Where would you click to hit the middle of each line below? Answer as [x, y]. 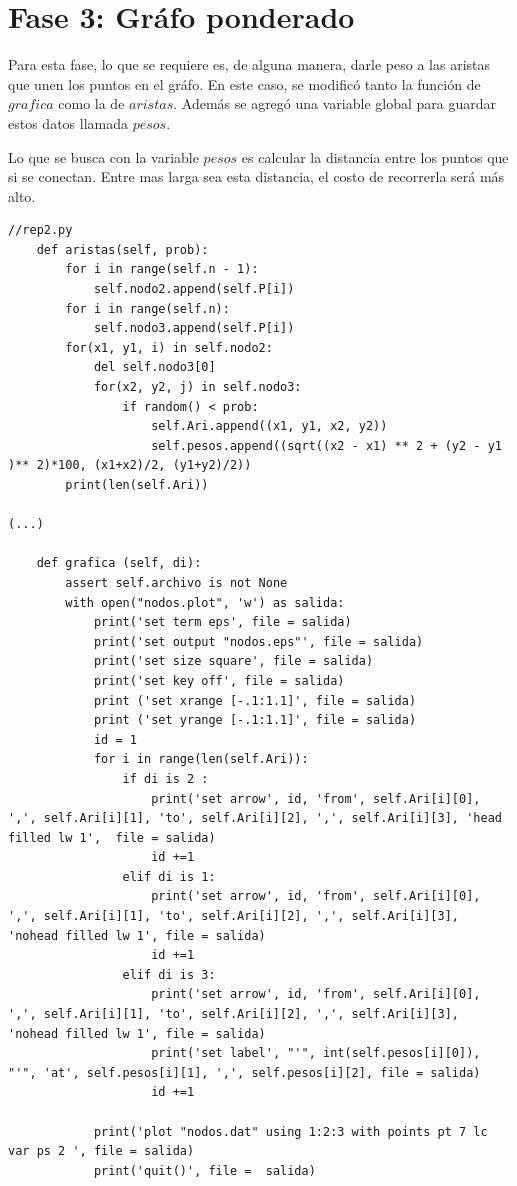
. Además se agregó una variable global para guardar [334, 103]
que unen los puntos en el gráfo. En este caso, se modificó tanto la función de [244, 83]
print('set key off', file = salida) [219, 680]
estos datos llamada [68, 122]
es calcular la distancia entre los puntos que [375, 156]
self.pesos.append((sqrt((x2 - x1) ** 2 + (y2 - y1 [326, 445]
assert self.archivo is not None [176, 582]
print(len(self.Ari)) [137, 485]
